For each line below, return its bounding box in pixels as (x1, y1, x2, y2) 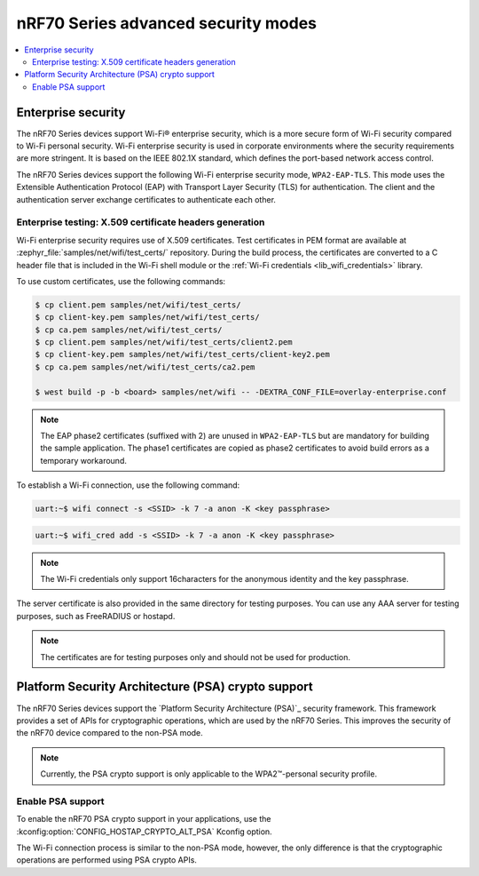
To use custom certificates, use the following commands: (16, 275, 226, 286)
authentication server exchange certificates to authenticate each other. (16, 194, 277, 204)
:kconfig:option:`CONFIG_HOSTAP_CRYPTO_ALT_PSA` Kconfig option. (16, 826, 272, 837)
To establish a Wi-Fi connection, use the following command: (16, 480, 240, 490)
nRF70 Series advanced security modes (16, 13, 318, 33)
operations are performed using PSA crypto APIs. (16, 855, 197, 865)
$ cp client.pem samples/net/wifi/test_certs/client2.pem (35, 338, 293, 347)
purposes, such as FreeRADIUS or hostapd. (16, 610, 176, 621)
